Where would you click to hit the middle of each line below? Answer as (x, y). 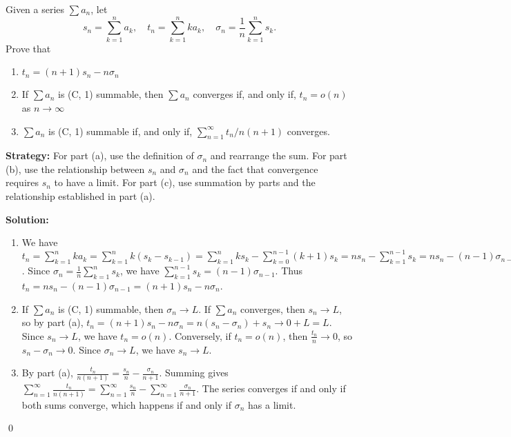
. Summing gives (194, 373)
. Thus (289, 271)
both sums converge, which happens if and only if (127, 404)
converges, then (272, 308)
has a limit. (272, 404)
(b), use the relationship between (75, 169)
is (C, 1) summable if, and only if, (120, 131)
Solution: (27, 219)
